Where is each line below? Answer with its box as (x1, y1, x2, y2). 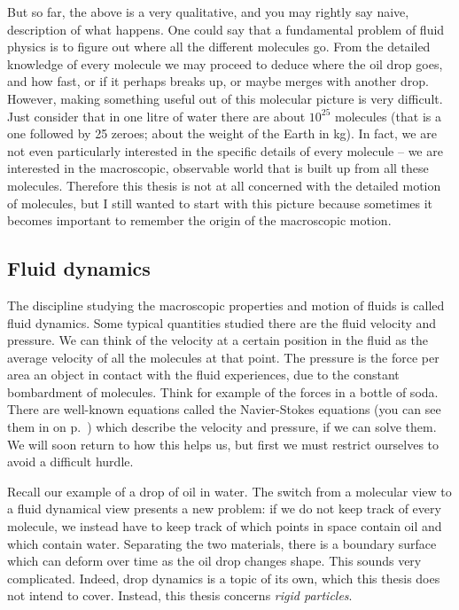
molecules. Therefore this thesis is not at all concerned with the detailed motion (7, 176, 441, 194)
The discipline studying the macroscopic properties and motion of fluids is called (7, 295, 445, 314)
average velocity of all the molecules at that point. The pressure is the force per (7, 348, 440, 366)
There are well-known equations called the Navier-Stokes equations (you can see (7, 400, 441, 418)
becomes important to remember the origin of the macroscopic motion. (7, 211, 392, 230)
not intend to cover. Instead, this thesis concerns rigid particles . (7, 586, 353, 605)
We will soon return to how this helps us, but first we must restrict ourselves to (7, 434, 440, 453)
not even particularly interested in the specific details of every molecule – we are (7, 141, 443, 160)
